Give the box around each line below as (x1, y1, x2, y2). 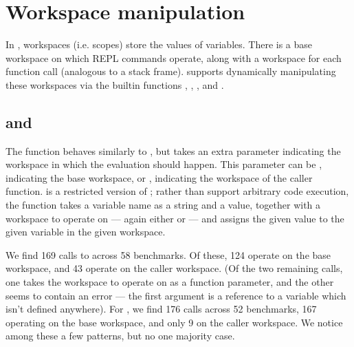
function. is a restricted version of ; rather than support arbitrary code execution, (5, 184, 349, 198)
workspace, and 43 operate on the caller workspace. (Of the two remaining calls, (5, 261, 343, 275)
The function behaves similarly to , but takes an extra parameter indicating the (5, 143, 341, 158)
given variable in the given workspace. (5, 224, 166, 239)
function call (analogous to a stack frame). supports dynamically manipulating (5, 64, 336, 78)
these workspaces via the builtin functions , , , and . (5, 77, 224, 92)
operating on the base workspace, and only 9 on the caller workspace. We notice (5, 315, 343, 329)
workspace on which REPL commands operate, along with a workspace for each (5, 50, 342, 65)
